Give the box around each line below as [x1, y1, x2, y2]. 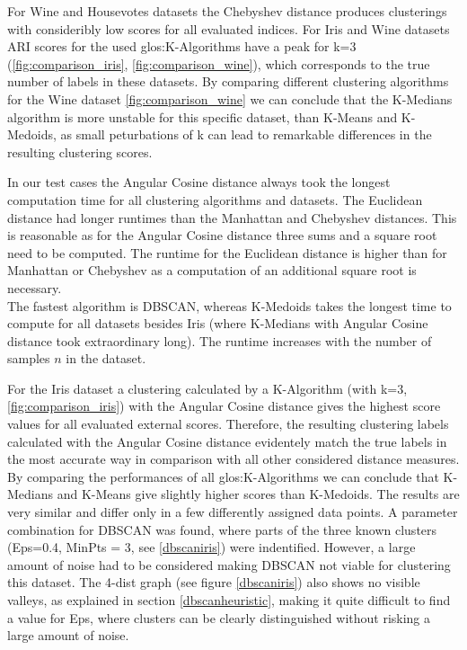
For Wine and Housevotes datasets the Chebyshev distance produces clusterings [7, 2, 447, 20]
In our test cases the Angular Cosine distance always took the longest [7, 173, 391, 191]
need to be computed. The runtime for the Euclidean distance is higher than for [7, 243, 447, 262]
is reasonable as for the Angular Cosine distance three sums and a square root [7, 226, 437, 245]
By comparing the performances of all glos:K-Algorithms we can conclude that [7, 467, 439, 485]
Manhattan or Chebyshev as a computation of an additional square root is [7, 261, 417, 280]
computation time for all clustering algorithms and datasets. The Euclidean [7, 190, 423, 209]
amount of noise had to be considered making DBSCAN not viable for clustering [7, 555, 451, 574]
